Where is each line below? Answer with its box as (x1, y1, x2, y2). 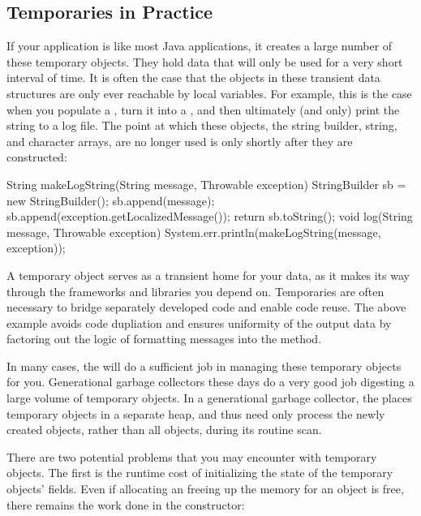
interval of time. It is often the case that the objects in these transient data (6, 69, 380, 86)
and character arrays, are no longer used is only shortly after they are (6, 132, 353, 149)
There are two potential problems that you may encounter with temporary (6, 448, 377, 465)
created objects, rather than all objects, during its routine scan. (6, 421, 322, 438)
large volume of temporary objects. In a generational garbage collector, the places (6, 389, 412, 406)
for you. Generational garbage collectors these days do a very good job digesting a (6, 373, 415, 390)
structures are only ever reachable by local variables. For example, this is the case (6, 84, 412, 101)
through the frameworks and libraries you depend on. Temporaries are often (6, 282, 384, 299)
